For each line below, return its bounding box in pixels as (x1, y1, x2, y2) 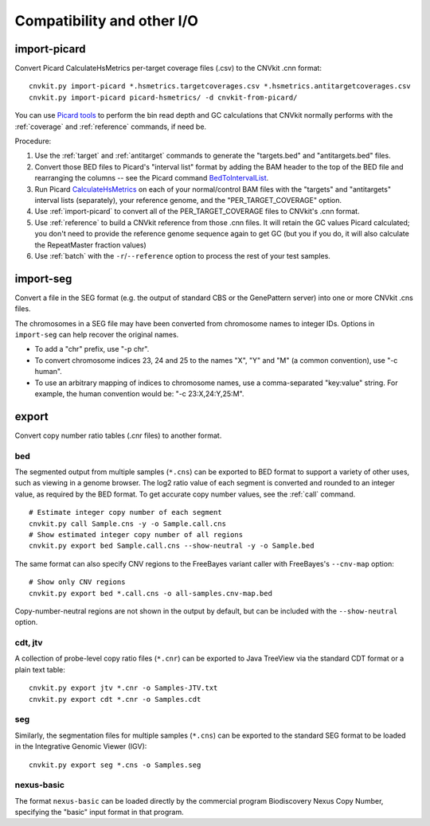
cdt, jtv (14, 637, 43, 649)
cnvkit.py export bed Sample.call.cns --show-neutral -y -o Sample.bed (29, 541, 315, 551)
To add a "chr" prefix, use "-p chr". (34, 345, 150, 354)
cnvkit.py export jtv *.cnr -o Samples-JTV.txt (29, 684, 218, 692)
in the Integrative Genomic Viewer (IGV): (14, 742, 147, 751)
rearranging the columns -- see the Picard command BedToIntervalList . (34, 173, 269, 183)
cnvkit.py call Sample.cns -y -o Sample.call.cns (29, 519, 227, 528)
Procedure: (14, 136, 52, 146)
